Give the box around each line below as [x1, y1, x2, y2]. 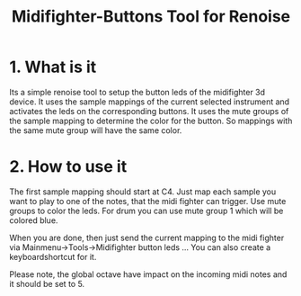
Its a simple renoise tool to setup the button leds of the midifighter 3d [9, 86, 266, 97]
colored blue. [9, 214, 58, 226]
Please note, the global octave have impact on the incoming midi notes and [9, 268, 288, 280]
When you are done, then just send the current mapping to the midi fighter [9, 232, 285, 243]
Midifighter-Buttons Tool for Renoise [11, 6, 291, 27]
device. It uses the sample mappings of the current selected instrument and [9, 96, 290, 107]
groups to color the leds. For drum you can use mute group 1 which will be [9, 205, 284, 216]
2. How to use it [9, 157, 128, 177]
